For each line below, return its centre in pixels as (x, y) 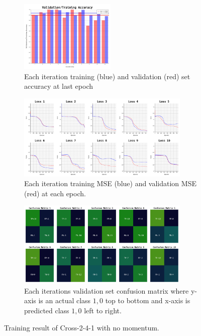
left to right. (103, 310)
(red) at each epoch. (55, 193)
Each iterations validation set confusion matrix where (107, 290)
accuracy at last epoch (59, 86)
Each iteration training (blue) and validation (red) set (107, 76)
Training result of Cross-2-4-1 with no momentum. (82, 327)
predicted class (47, 310)
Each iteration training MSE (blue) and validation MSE (110, 183)
